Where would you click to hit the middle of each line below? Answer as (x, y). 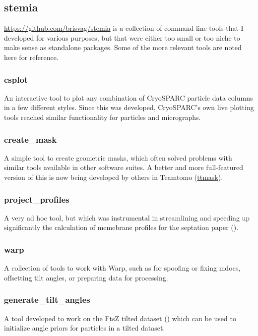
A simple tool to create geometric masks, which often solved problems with (118, 157)
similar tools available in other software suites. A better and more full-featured (124, 167)
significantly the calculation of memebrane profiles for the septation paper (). (121, 227)
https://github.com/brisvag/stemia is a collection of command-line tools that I (124, 28)
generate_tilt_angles (47, 300)
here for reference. (31, 57)
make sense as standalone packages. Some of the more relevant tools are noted (123, 47)
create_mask (31, 139)
